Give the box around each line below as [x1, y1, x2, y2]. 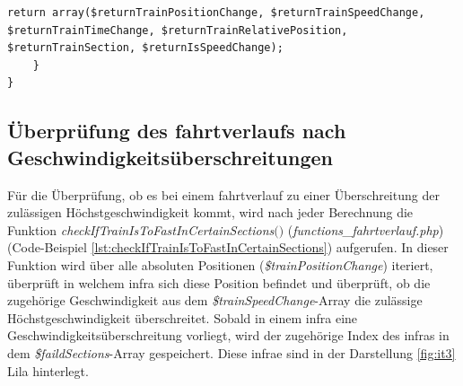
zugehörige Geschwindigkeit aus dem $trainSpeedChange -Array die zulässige [7, 291, 423, 310]
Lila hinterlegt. [7, 361, 89, 380]
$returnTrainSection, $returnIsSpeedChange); [7, 41, 284, 55]
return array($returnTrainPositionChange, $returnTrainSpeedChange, [7, 6, 425, 19]
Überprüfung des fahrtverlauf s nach [7, 117, 346, 145]
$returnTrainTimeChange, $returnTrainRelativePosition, [7, 23, 348, 37]
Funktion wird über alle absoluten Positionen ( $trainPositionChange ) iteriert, [7, 255, 433, 274]
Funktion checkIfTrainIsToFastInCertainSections [7, 220, 275, 239]
